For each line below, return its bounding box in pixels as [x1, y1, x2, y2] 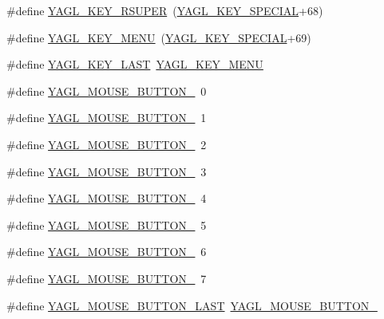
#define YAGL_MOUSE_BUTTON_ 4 [6, 190, 207, 207]
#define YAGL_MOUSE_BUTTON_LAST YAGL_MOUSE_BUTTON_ [6, 297, 378, 313]
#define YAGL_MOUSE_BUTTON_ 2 [6, 136, 207, 152]
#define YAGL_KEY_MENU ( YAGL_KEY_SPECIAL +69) [6, 29, 311, 45]
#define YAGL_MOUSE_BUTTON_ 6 [6, 243, 207, 260]
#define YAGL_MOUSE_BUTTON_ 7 [6, 270, 207, 286]
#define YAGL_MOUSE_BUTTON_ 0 [6, 82, 207, 99]
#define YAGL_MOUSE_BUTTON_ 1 [6, 109, 207, 126]
